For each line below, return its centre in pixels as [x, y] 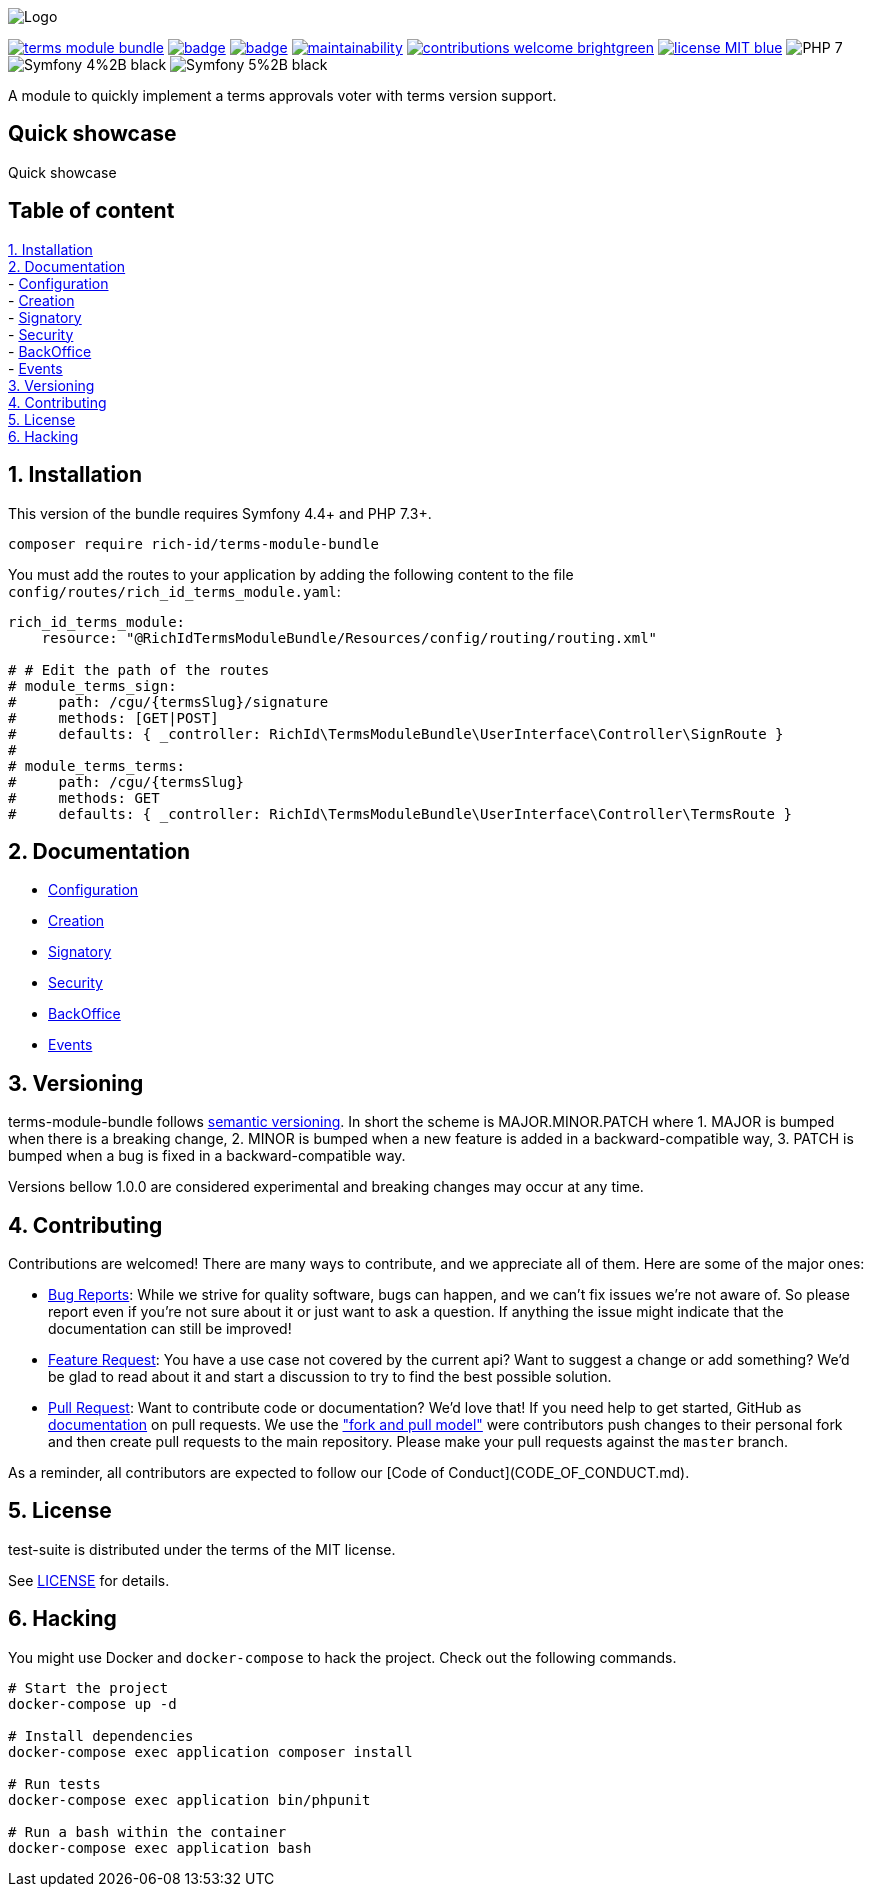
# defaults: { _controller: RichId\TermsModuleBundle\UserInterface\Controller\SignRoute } [396, 733]
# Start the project [88, 1687]
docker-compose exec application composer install [210, 1751]
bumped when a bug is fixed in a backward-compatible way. [207, 1156]
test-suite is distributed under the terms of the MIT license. [202, 1549]
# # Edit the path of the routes [139, 669]
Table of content [91, 211]
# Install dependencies [101, 1735]
